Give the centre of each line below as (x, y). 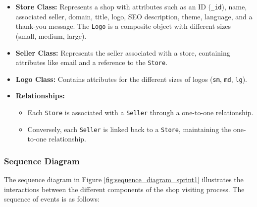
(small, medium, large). (51, 35)
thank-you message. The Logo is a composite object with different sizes (123, 26)
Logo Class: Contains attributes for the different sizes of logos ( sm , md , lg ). (131, 79)
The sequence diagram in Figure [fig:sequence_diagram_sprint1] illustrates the (124, 179)
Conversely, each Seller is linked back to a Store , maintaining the (129, 129)
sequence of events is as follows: (52, 199)
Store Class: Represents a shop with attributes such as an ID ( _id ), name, (131, 6)
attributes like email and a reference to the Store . (92, 62)
